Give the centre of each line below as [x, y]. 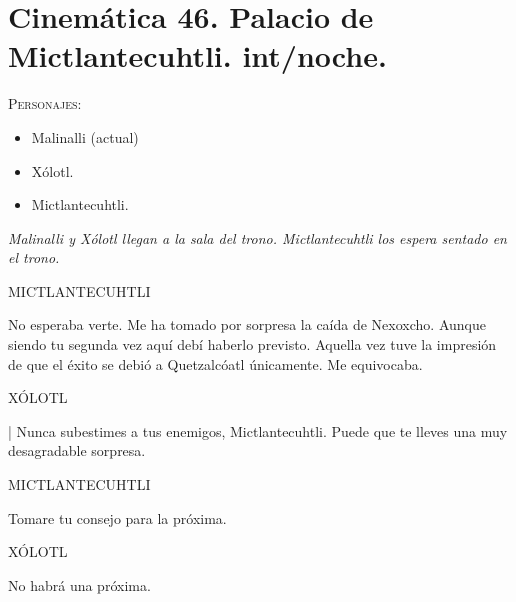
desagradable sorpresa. [77, 450]
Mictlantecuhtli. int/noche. [197, 55]
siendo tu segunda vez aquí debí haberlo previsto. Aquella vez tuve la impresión [252, 344]
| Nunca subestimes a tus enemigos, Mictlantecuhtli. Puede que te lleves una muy [258, 430]
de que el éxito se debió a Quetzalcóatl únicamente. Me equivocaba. [215, 363]
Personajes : [45, 103]
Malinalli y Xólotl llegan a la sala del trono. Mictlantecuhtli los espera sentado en [257, 237]
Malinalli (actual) [85, 136]
